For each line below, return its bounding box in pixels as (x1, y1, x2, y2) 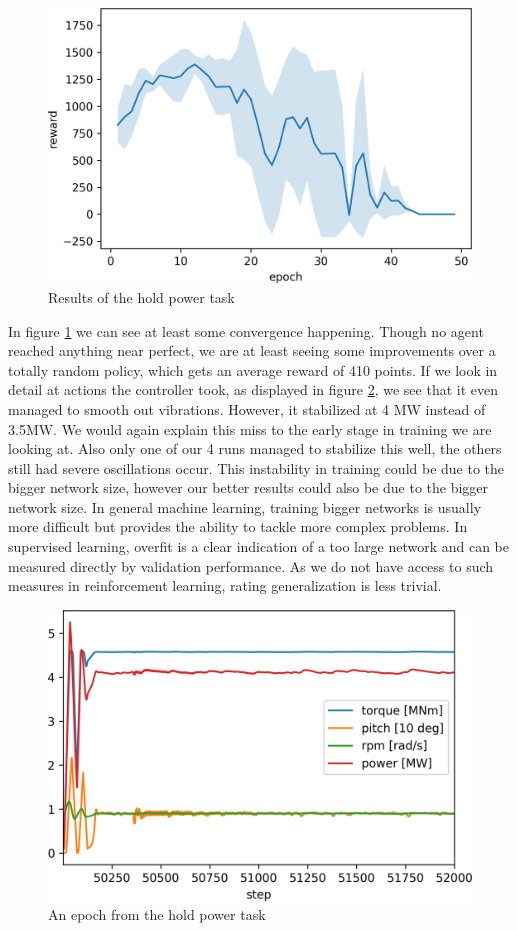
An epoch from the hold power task (48, 904, 266, 925)
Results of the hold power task (48, 286, 235, 307)
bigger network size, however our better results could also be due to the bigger (8, 477, 489, 498)
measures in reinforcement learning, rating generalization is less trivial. (8, 575, 442, 596)
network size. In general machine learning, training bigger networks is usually (8, 496, 482, 517)
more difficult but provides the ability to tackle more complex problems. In (8, 516, 468, 537)
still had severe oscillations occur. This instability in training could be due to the (8, 457, 505, 478)
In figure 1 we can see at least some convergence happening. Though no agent (8, 320, 484, 341)
